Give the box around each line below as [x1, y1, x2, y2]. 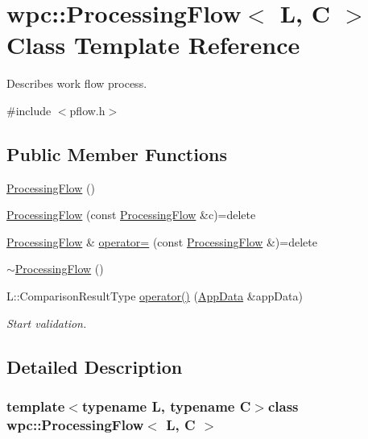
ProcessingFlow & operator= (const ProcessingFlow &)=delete [6, 233, 317, 250]
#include [6, 101, 52, 118]
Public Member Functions [6, 141, 227, 166]
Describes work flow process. [6, 75, 147, 92]
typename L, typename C [81, 396, 251, 416]
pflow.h [69, 101, 105, 118]
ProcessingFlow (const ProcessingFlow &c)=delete [6, 206, 256, 223]
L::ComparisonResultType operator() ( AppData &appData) [6, 288, 303, 304]
